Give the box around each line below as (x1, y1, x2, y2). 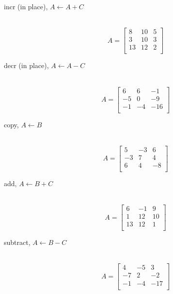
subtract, (4, 237, 31, 247)
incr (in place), (4, 1, 48, 11)
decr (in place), (4, 60, 49, 70)
